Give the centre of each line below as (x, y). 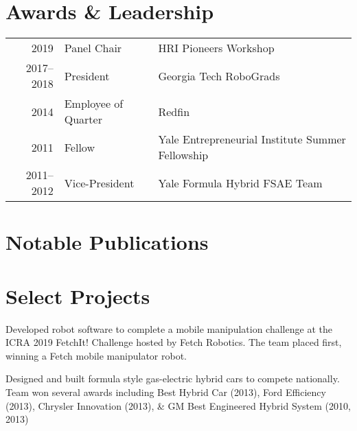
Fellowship (183, 155)
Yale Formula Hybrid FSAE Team (240, 183)
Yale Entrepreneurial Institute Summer (252, 139)
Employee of (94, 104)
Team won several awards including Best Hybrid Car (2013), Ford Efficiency (166, 392)
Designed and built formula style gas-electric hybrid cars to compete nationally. (173, 378)
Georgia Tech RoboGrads (219, 75)
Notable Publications (107, 242)
